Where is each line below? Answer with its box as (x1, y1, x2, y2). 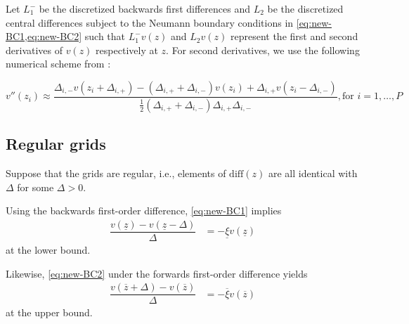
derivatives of (6, 42, 63, 57)
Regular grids (6, 133, 106, 155)
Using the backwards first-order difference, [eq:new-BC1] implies (6, 203, 282, 218)
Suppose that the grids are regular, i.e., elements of (6, 166, 226, 181)
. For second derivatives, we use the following (166, 42, 360, 57)
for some (17, 179, 54, 194)
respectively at (96, 42, 158, 57)
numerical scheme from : (6, 56, 111, 71)
